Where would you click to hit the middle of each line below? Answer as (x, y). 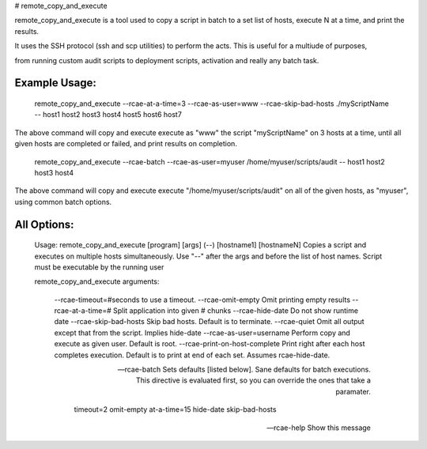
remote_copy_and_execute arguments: (97, 281)
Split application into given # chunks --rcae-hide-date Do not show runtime (236, 311)
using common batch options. (63, 202)
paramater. (353, 391)
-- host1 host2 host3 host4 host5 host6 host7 (108, 115)
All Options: (44, 224)
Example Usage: (55, 83)
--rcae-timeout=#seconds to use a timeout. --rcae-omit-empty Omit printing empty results (202, 300)
